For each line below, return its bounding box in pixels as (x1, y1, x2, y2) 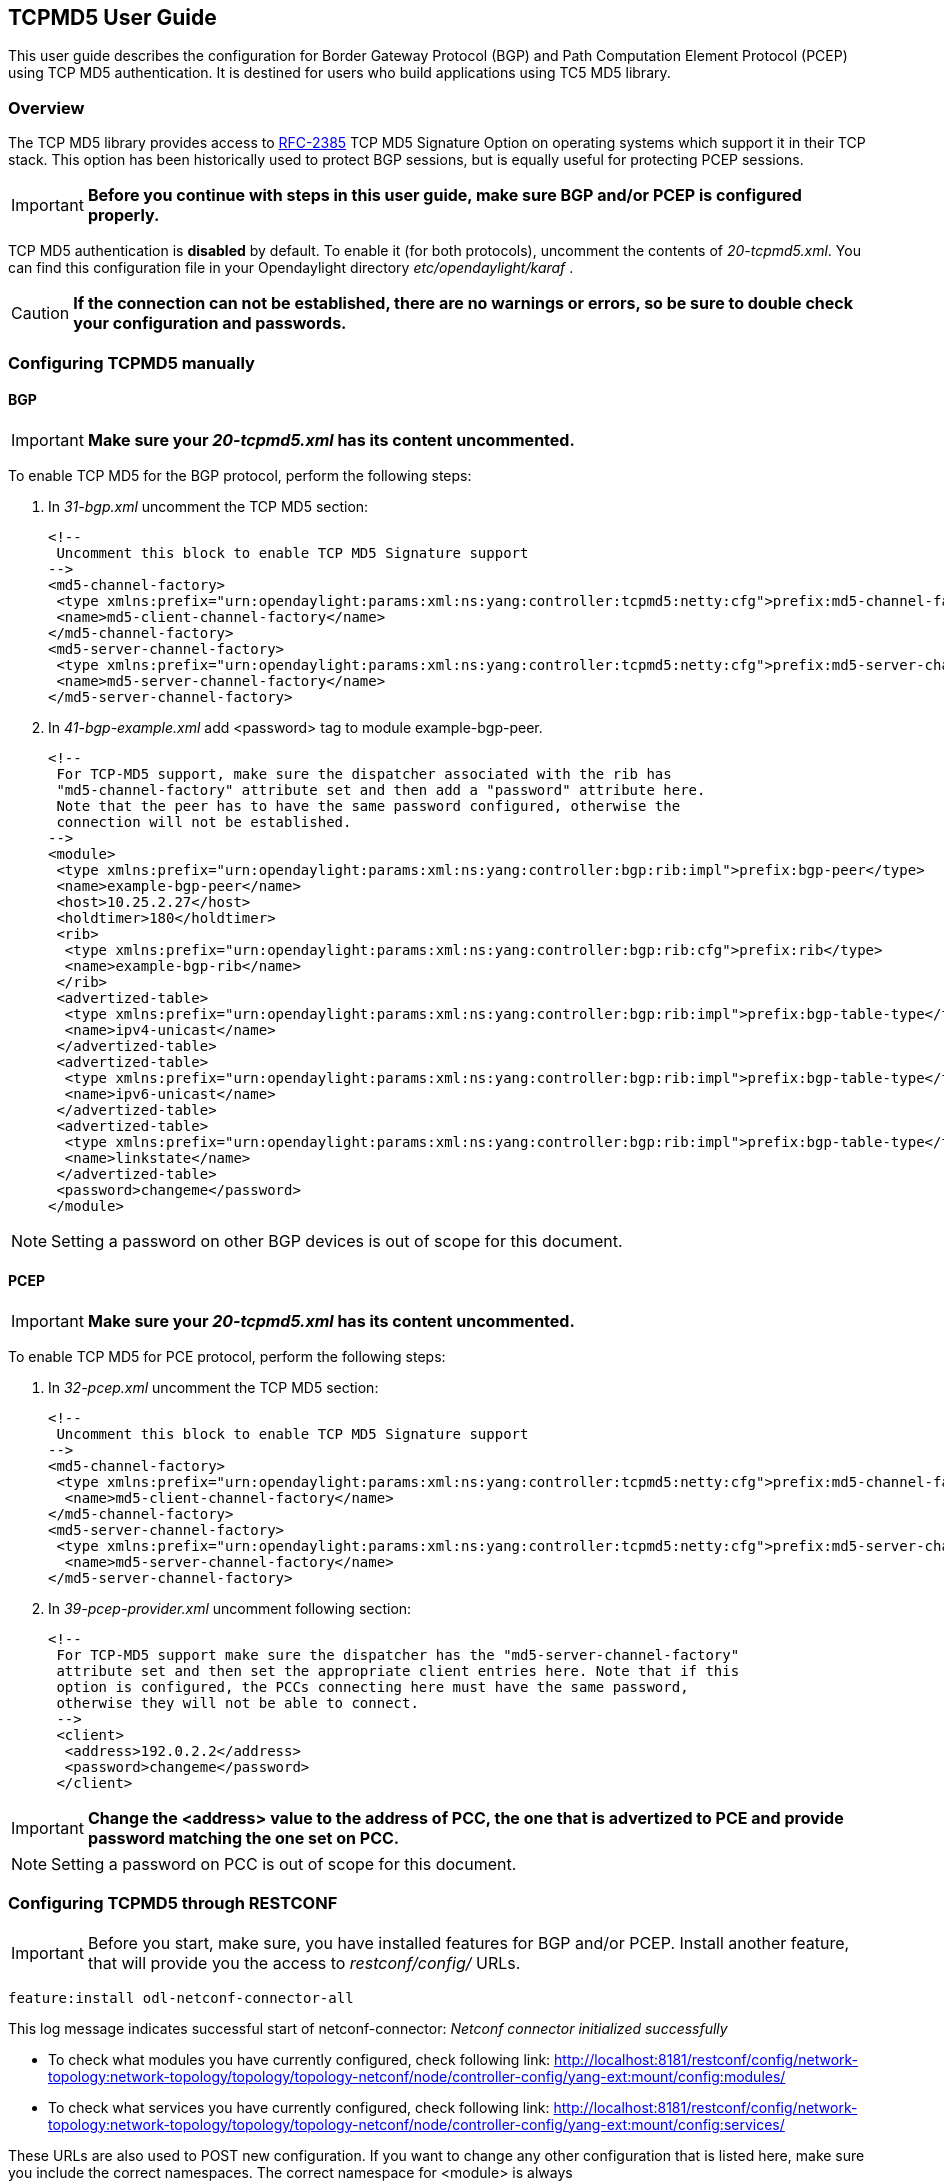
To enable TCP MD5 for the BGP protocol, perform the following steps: (8, 466, 472, 484)
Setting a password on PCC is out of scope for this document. (51, 1853, 517, 1874)
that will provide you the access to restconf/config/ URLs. (87, 1952, 521, 1973)
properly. (87, 205, 160, 226)
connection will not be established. (56, 813, 352, 830)
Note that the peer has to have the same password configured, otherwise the (56, 797, 681, 814)
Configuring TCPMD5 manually (8, 352, 255, 373)
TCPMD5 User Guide (8, 5, 217, 30)
